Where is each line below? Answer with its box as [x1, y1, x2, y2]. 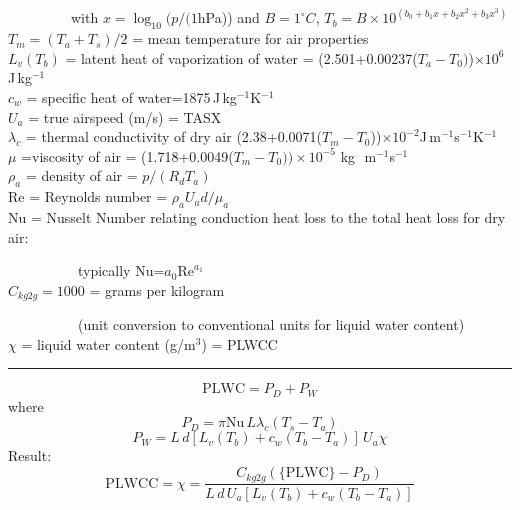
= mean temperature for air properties [132, 28, 369, 49]
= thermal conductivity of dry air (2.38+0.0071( [25, 126, 322, 147]
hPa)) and [197, 7, 260, 28]
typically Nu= [77, 260, 165, 281]
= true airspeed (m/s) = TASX [28, 106, 222, 127]
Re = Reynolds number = [8, 186, 168, 207]
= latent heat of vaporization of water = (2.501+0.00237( [65, 47, 418, 68]
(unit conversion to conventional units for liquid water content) [77, 314, 465, 335]
